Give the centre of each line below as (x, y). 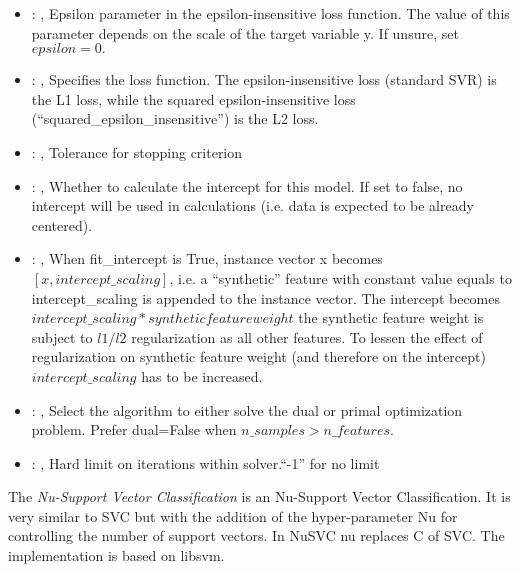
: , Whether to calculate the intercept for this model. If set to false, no (247, 185)
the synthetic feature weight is (391, 317)
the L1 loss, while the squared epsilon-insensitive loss (193, 98)
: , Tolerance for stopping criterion (137, 151)
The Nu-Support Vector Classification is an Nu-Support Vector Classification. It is (259, 496)
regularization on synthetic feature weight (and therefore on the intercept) (258, 356)
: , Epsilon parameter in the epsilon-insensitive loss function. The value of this (270, 13)
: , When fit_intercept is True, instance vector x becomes (207, 258)
